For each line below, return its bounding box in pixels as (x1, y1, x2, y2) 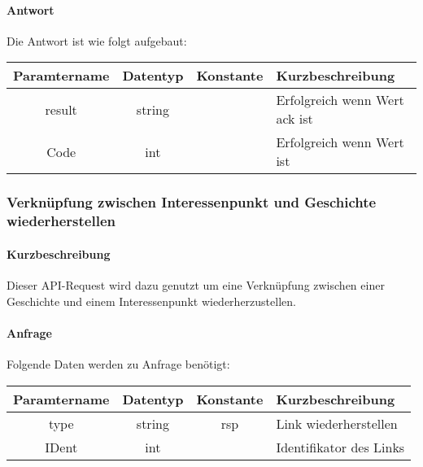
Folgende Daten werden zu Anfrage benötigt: (7, 355, 230, 372)
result (45, 99, 77, 119)
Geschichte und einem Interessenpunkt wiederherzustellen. (7, 292, 296, 309)
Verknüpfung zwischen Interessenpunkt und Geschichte (7, 192, 377, 212)
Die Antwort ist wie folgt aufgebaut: (7, 32, 187, 49)
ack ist (276, 109, 313, 129)
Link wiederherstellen (276, 413, 398, 433)
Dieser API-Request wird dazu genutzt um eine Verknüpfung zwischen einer (7, 276, 385, 293)
